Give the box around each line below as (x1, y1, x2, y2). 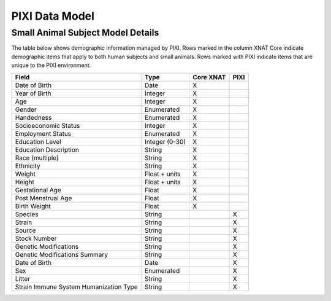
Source (15, 226, 36, 235)
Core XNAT (192, 72, 226, 81)
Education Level (15, 137, 61, 146)
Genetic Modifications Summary (15, 250, 108, 259)
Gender (15, 105, 37, 114)
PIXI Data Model (11, 9, 95, 23)
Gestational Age (15, 186, 61, 194)
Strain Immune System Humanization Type (15, 283, 138, 291)
